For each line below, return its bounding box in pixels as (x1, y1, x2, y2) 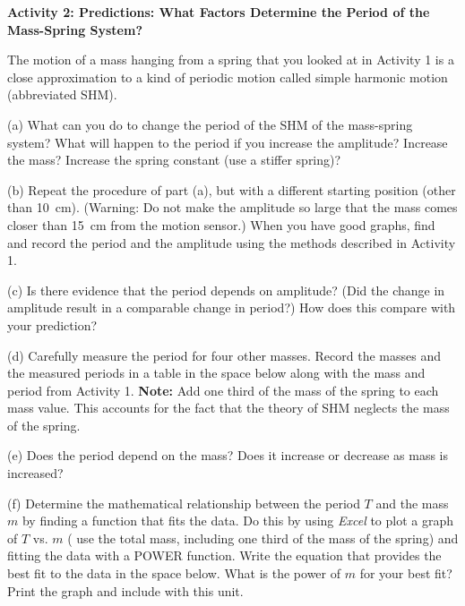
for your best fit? (359, 564, 452, 583)
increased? (7, 464, 64, 482)
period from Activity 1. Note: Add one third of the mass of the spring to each (7, 380, 439, 399)
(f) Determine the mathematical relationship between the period (7, 493, 360, 512)
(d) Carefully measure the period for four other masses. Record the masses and (7, 346, 441, 364)
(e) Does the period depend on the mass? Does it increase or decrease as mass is (7, 446, 448, 465)
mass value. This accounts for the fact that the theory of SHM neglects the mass (7, 398, 450, 417)
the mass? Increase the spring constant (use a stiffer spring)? (7, 150, 341, 169)
